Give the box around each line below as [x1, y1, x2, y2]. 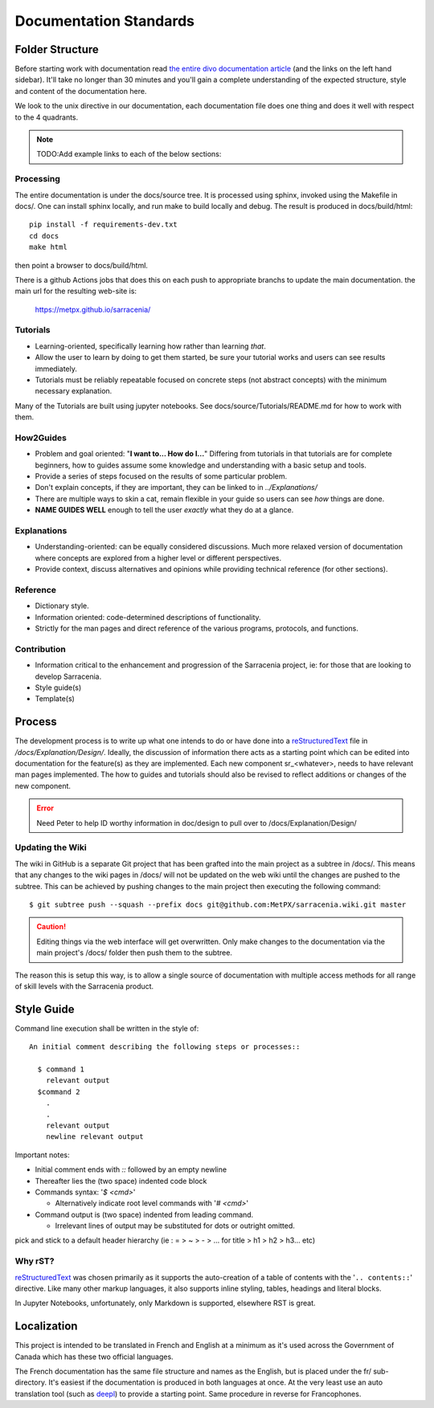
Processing [14, 173, 60, 185]
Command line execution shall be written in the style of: [14, 1023, 199, 1033]
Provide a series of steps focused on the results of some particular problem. [35, 471, 288, 481]
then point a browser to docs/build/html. [14, 260, 149, 270]
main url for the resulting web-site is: [14, 286, 137, 296]
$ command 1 [37, 1065, 84, 1074]
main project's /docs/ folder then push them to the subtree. [36, 948, 233, 957]
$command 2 [37, 1087, 80, 1096]
